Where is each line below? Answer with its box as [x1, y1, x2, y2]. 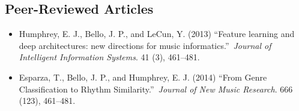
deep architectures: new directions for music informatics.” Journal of [19, 39, 271, 51]
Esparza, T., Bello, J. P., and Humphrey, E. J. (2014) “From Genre [19, 70, 267, 83]
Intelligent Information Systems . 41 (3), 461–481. [19, 51, 200, 63]
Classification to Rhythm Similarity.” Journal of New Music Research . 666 [19, 82, 293, 95]
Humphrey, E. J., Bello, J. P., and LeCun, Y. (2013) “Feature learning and [19, 27, 295, 40]
